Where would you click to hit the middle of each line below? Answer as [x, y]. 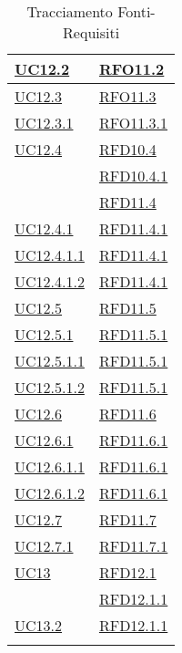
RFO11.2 [131, 69]
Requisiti [91, 32]
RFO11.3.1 [133, 123]
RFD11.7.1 [133, 546]
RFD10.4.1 [133, 176]
